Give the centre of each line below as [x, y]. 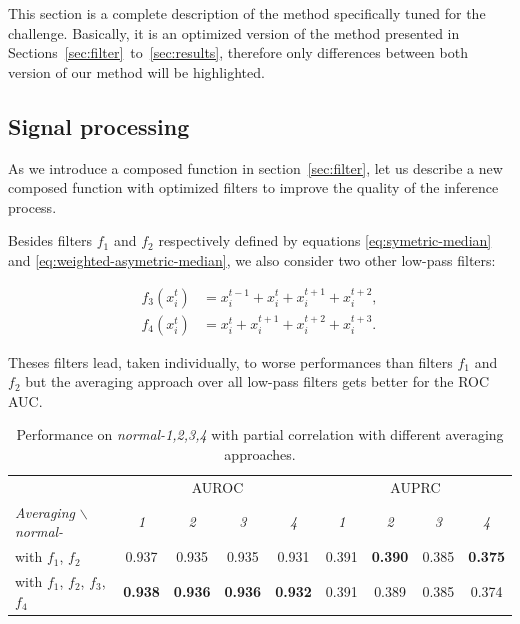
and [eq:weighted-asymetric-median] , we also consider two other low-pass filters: [252, 259]
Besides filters [50, 240]
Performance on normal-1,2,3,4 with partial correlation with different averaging [260, 434]
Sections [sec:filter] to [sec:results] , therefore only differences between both [238, 52]
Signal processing [99, 125]
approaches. [260, 453]
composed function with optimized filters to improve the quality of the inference [253, 187]
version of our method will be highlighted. [136, 71]
